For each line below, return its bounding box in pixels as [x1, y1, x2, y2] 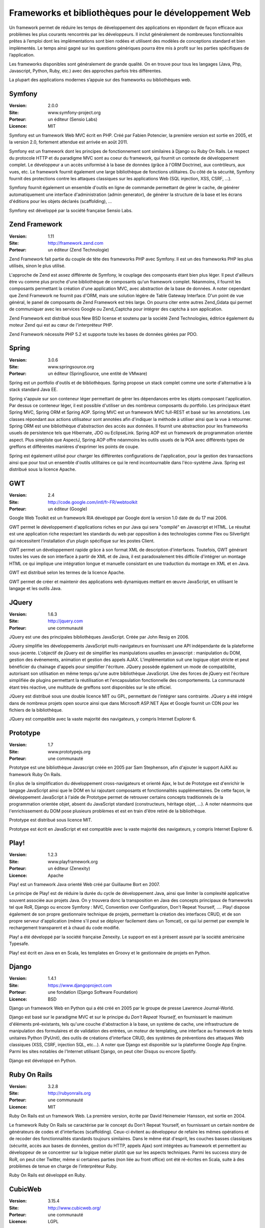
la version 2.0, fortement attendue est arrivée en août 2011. [9, 139, 129, 145]
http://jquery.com [48, 618, 83, 624]
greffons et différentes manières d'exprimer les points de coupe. [9, 444, 139, 449]
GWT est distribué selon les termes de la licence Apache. [9, 570, 125, 576]
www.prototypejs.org [48, 749, 91, 754]
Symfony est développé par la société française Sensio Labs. [9, 207, 133, 213]
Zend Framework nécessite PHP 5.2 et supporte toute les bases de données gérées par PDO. [9, 331, 198, 337]
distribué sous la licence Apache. [9, 467, 77, 473]
